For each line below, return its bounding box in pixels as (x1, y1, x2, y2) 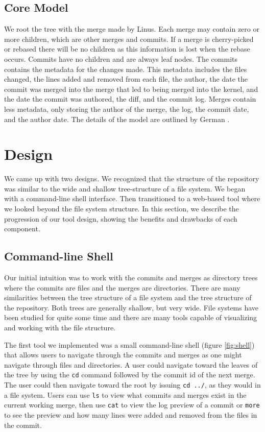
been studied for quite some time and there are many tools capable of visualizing (4, 312, 257, 323)
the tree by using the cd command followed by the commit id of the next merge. (4, 369, 255, 380)
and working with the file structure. (4, 322, 115, 332)
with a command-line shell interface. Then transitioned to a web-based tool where (4, 193, 260, 204)
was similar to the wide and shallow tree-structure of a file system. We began (4, 183, 246, 194)
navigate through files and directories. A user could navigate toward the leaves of (4, 359, 258, 370)
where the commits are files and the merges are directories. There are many (4, 282, 240, 293)
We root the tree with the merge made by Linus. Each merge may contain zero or (4, 23, 259, 34)
